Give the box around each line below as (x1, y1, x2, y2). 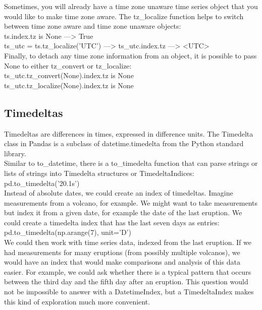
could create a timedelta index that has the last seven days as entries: (4, 217, 220, 227)
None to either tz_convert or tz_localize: (4, 60, 132, 71)
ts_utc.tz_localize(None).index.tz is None (4, 80, 134, 90)
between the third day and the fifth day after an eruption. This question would (4, 276, 248, 287)
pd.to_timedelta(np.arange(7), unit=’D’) (4, 227, 131, 237)
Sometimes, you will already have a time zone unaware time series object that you (4, 1, 258, 11)
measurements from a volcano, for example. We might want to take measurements (4, 197, 258, 208)
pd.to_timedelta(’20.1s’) (4, 177, 80, 188)
